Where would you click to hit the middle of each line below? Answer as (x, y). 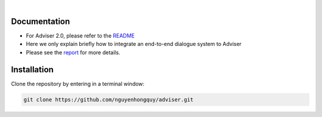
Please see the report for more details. (73, 52)
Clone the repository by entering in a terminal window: (78, 84)
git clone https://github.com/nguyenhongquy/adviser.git (109, 99)
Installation (32, 70)
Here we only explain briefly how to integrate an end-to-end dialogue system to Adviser (134, 44)
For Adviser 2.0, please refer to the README (80, 35)
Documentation (41, 21)
